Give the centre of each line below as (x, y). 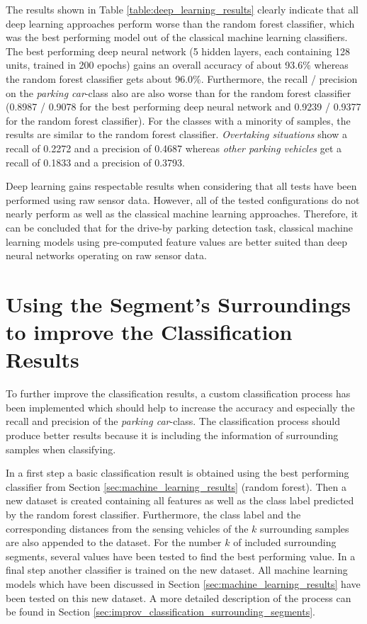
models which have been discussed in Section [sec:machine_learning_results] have (183, 583)
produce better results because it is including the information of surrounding (172, 435)
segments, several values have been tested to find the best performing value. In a (181, 556)
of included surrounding (285, 542)
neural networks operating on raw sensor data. (106, 255)
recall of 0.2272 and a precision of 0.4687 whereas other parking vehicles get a (174, 148)
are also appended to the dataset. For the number (114, 542)
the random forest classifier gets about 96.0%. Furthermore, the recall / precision (182, 78)
